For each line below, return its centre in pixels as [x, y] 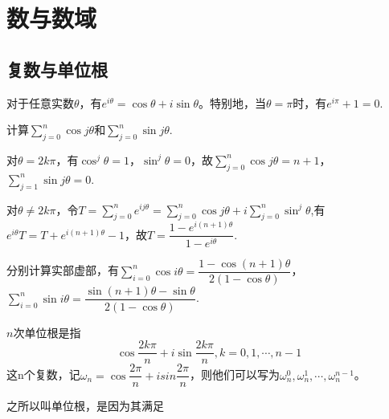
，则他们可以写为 [235, 374]
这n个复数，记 [43, 374]
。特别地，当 [233, 102]
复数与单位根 [57, 69]
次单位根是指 [47, 332]
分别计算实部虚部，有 [63, 270]
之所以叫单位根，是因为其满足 [85, 406]
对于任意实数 [40, 102]
